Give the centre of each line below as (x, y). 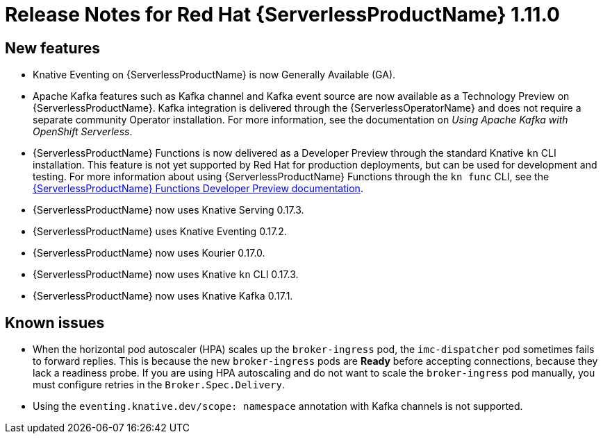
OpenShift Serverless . (83, 132)
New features (52, 48)
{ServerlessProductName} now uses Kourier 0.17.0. (149, 253)
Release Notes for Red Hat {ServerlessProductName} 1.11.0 (282, 15)
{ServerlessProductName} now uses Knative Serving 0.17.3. (168, 210)
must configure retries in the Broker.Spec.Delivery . (159, 385)
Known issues (55, 322)
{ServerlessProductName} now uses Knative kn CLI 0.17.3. (166, 275)
